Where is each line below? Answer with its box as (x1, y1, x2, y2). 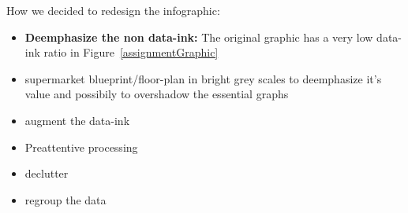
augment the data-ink (24, 112, 130, 128)
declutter (24, 165, 69, 182)
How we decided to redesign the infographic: (6, 2, 220, 18)
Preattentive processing (24, 138, 138, 155)
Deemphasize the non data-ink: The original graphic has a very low (24, 28, 373, 45)
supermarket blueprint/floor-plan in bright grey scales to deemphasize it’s (24, 70, 382, 86)
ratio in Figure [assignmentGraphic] (43, 44, 219, 61)
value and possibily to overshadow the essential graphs (24, 86, 289, 102)
